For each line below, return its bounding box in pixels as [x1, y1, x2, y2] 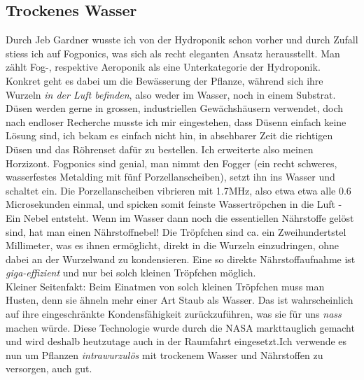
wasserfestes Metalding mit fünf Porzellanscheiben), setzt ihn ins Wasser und [6, 169, 335, 184]
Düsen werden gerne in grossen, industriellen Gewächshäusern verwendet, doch [6, 101, 344, 115]
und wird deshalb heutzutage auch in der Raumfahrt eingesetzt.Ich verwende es [6, 334, 347, 349]
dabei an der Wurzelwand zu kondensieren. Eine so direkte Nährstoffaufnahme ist [6, 251, 356, 266]
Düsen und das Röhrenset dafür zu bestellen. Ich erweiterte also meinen [6, 141, 314, 156]
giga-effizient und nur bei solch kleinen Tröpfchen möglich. [6, 265, 256, 280]
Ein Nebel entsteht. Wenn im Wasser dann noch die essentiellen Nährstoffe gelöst [6, 210, 354, 225]
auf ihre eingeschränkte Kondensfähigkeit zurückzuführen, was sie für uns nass [6, 307, 342, 321]
